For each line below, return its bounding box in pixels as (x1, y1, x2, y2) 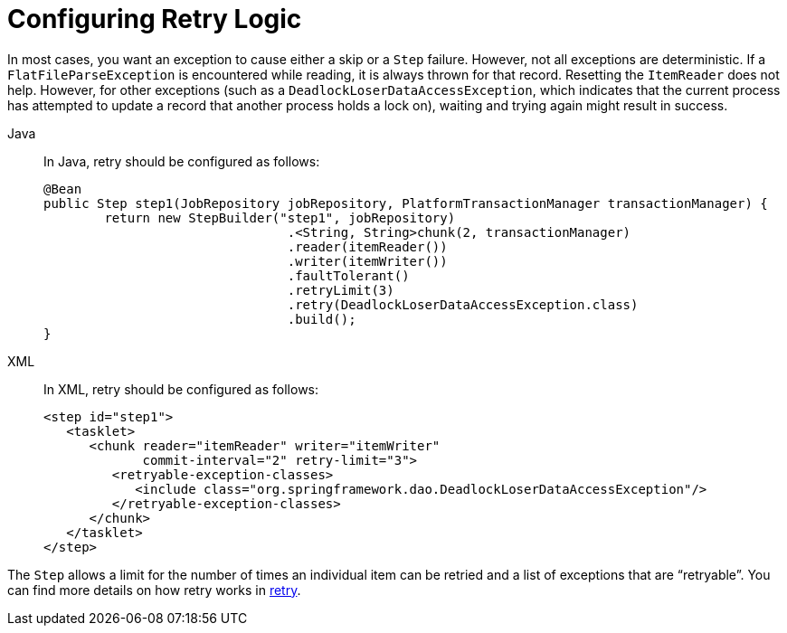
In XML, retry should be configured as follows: (43, 381, 319, 397)
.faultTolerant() (287, 268, 410, 283)
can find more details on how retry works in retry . (7, 581, 301, 598)
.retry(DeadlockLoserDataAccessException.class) (287, 297, 639, 312)
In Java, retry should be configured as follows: (43, 153, 320, 169)
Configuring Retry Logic (7, 4, 302, 34)
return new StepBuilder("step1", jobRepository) (104, 210, 456, 225)
